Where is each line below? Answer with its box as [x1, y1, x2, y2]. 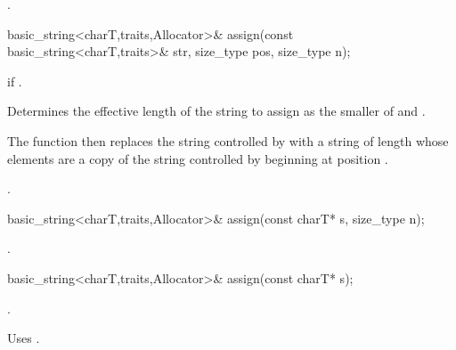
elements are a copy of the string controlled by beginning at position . [7, 149, 388, 167]
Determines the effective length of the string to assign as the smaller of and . [7, 102, 426, 120]
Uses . [7, 329, 40, 347]
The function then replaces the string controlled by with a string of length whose [7, 131, 449, 150]
